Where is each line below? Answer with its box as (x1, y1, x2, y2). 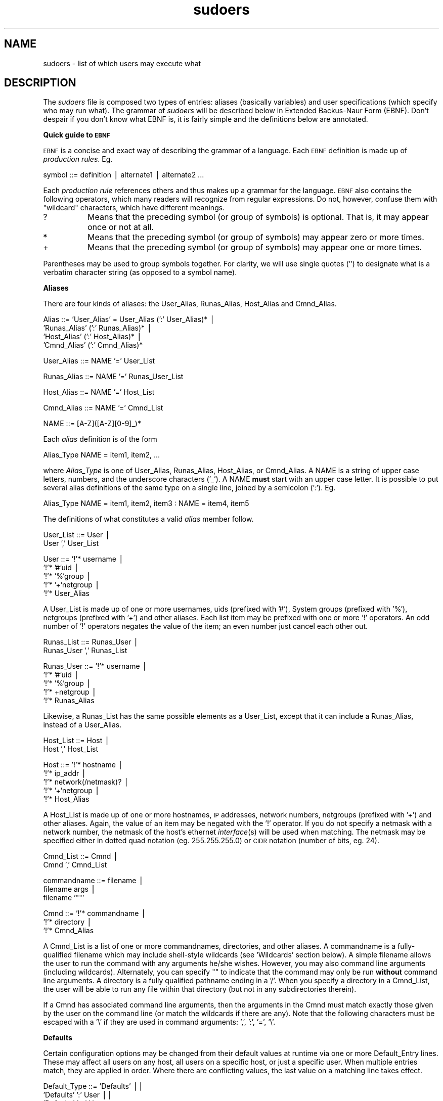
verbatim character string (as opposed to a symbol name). (43, 268, 237, 277)
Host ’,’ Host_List (43, 745, 99, 754)
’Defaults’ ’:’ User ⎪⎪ (43, 1090, 113, 1099)
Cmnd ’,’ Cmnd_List (43, 860, 107, 869)
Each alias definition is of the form (43, 435, 157, 444)
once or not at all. (87, 222, 154, 233)
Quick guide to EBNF (43, 130, 110, 140)
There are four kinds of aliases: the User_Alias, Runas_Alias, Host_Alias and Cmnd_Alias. (43, 299, 337, 308)
